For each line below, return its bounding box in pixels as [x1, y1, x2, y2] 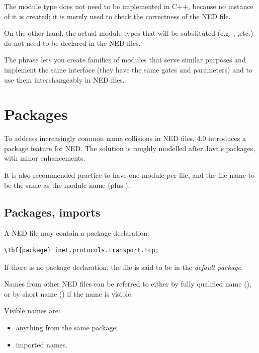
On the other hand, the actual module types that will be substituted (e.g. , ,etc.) [4, 28, 253, 38]
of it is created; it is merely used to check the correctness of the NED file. [4, 11, 231, 21]
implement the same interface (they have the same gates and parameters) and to [4, 64, 252, 75]
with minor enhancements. [4, 153, 85, 163]
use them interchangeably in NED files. [4, 74, 125, 85]
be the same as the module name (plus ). [4, 179, 130, 190]
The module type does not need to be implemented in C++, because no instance [4, 1, 253, 11]
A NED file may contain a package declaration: [4, 228, 149, 238]
